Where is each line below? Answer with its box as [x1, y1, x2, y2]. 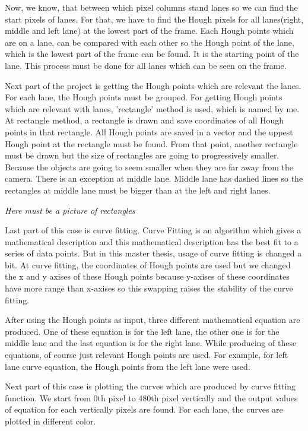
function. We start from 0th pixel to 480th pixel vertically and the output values [5, 391, 298, 404]
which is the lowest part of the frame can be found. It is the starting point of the [5, 47, 299, 60]
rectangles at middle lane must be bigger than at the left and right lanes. [5, 183, 271, 196]
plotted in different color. [5, 415, 96, 427]
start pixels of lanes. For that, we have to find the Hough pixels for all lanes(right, [5, 12, 304, 25]
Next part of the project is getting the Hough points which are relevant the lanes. [5, 79, 301, 91]
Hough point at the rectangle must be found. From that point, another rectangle [5, 137, 298, 150]
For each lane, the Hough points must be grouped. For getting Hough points [5, 91, 282, 103]
